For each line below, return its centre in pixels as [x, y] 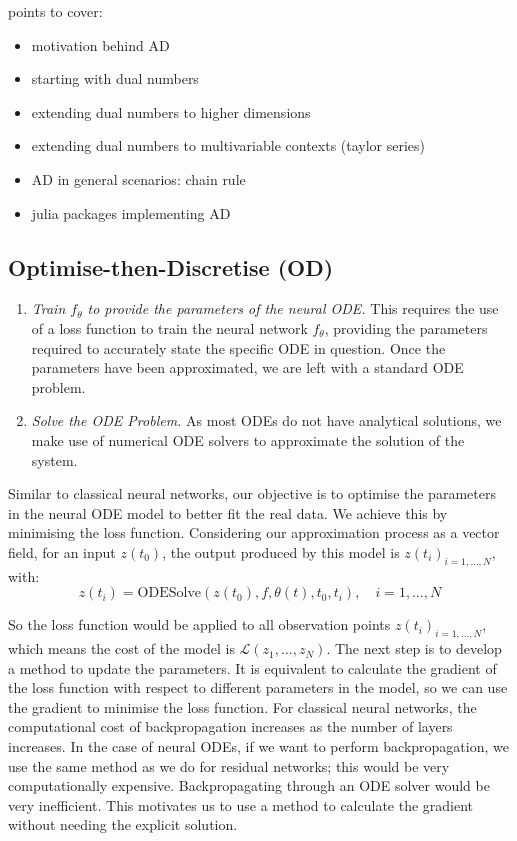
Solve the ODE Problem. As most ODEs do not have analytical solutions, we [266, 420]
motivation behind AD [100, 44]
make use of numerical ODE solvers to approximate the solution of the [248, 439]
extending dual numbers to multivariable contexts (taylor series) [228, 145]
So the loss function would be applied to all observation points [199, 624]
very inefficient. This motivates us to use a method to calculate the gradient [241, 804]
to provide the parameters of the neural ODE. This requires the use [293, 308]
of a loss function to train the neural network [169, 327]
